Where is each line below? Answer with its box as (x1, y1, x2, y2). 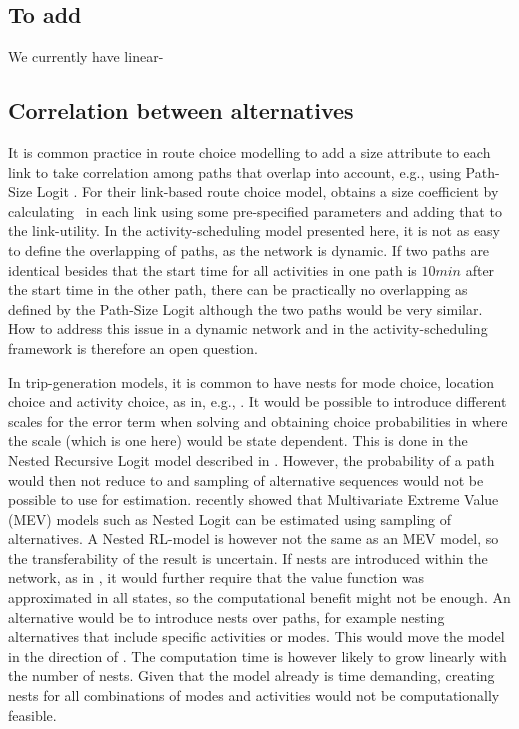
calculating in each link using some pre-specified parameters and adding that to (8, 200, 502, 221)
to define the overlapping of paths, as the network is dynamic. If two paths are (8, 239, 490, 260)
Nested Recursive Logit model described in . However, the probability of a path (8, 449, 495, 470)
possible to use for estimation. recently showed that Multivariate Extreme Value (8, 489, 499, 510)
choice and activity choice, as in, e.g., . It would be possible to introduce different (8, 391, 507, 412)
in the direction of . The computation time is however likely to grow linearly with (8, 645, 507, 666)
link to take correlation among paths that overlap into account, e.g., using (8, 161, 461, 182)
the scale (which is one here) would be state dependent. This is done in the (8, 430, 468, 451)
